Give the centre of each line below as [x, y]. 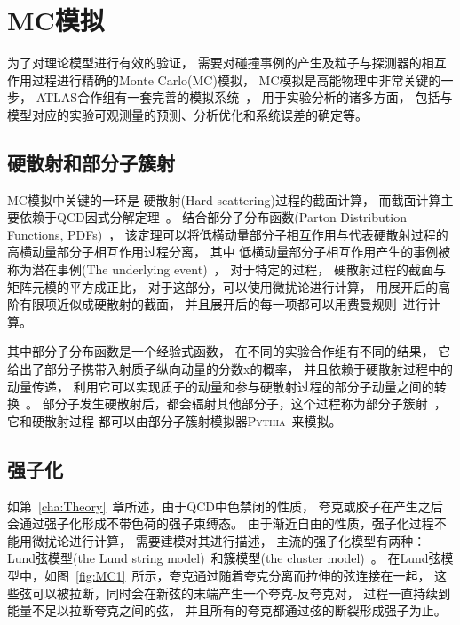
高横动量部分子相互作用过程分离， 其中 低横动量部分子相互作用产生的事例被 [229, 252]
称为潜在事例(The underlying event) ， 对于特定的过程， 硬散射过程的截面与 [226, 269]
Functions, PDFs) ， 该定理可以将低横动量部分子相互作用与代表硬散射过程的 [228, 234]
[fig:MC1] [101, 575]
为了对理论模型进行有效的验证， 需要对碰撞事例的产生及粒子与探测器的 [214, 63]
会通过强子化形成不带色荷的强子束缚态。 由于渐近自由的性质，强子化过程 [221, 523]
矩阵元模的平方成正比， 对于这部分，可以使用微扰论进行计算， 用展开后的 [223, 286]
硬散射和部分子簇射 [91, 162]
